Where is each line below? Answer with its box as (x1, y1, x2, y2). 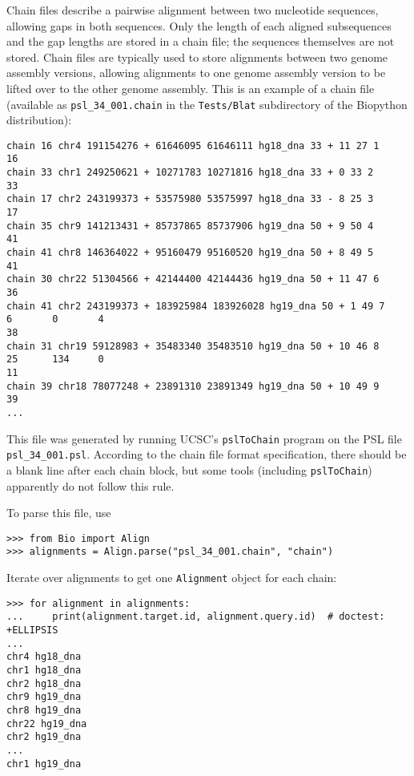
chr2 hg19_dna (6, 731, 82, 743)
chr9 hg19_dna (6, 691, 82, 703)
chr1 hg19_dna (6, 758, 82, 770)
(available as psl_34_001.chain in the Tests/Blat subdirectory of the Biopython (6, 95, 408, 112)
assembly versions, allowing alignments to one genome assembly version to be (6, 64, 386, 81)
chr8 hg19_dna (6, 704, 82, 716)
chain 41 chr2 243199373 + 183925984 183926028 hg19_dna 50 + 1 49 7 (6, 300, 385, 312)
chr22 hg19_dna (6, 717, 87, 730)
